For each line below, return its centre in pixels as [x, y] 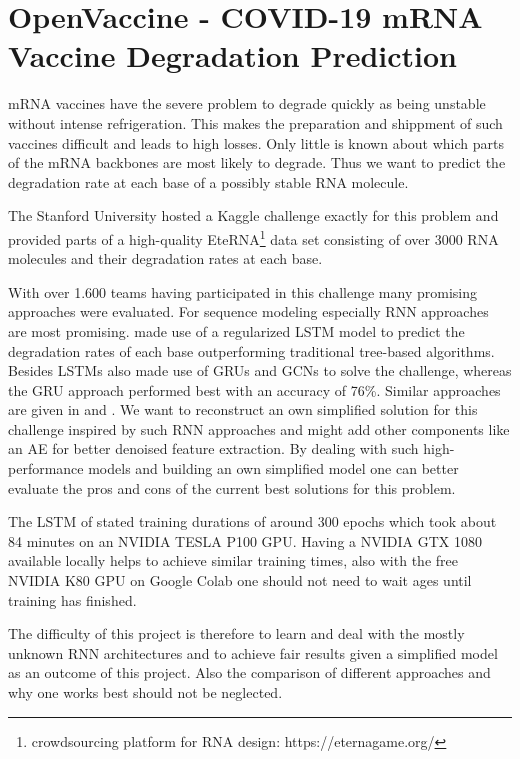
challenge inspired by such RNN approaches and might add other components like [259, 428]
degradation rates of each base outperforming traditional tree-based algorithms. [251, 350]
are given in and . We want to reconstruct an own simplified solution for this [243, 409]
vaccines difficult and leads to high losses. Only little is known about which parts [256, 142]
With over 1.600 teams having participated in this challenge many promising [242, 291]
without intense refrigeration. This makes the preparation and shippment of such [255, 122]
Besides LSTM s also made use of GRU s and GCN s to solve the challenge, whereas [260, 370]
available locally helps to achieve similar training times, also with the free [233, 560]
